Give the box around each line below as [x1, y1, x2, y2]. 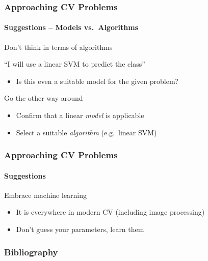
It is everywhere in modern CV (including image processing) [16, 207, 205, 217]
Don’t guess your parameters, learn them [16, 224, 144, 235]
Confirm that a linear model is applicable [16, 110, 144, 121]
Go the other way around [4, 93, 83, 103]
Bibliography [4, 245, 58, 258]
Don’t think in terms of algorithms [4, 41, 113, 52]
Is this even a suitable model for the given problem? [16, 75, 179, 86]
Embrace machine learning [4, 189, 87, 200]
